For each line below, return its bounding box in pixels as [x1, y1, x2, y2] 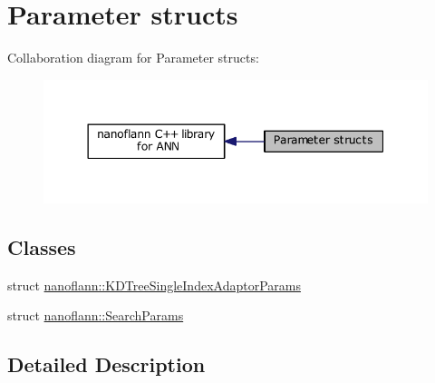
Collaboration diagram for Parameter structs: [7, 48, 259, 67]
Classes [7, 232, 76, 260]
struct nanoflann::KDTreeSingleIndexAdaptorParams [7, 275, 301, 294]
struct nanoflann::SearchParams [7, 306, 184, 325]
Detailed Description [7, 350, 206, 378]
